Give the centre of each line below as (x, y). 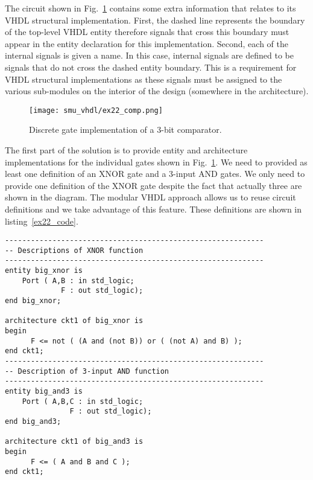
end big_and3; (33, 421)
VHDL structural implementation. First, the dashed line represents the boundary (155, 20)
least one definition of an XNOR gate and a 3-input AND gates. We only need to (155, 174)
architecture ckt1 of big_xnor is (74, 321)
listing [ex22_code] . (42, 221)
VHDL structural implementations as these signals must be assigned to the (144, 79)
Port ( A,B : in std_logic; (78, 280)
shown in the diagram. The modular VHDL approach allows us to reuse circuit (150, 197)
